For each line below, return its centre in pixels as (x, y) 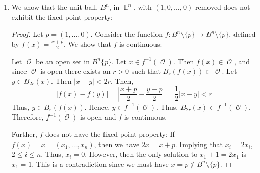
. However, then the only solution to (141, 154)
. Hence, (97, 107)
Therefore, (28, 117)
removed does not (223, 7)
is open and (98, 117)
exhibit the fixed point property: (62, 17)
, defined (242, 34)
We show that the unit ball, (55, 7)
